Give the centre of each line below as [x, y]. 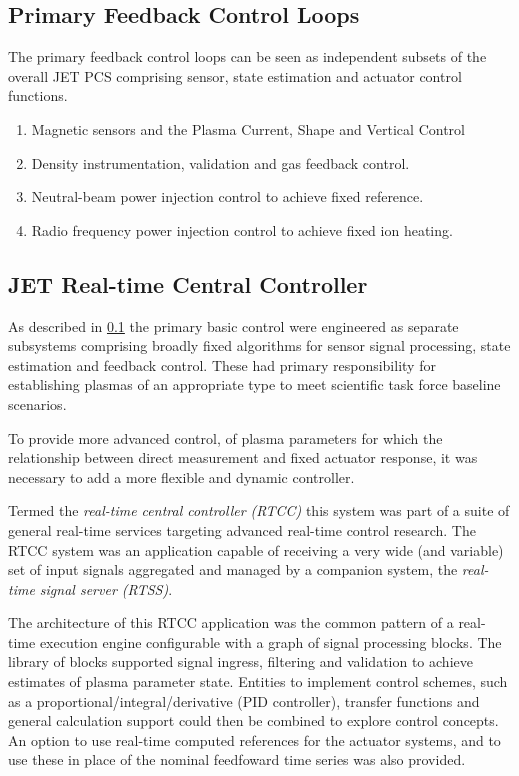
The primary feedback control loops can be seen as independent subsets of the [247, 56]
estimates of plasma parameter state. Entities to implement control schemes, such [258, 681]
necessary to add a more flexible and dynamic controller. [181, 476]
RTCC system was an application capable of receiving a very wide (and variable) [256, 549]
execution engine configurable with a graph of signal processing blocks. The [270, 641]
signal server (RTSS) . [106, 588]
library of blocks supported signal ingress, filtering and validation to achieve [240, 661]
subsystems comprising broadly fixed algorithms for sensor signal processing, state [259, 345]
